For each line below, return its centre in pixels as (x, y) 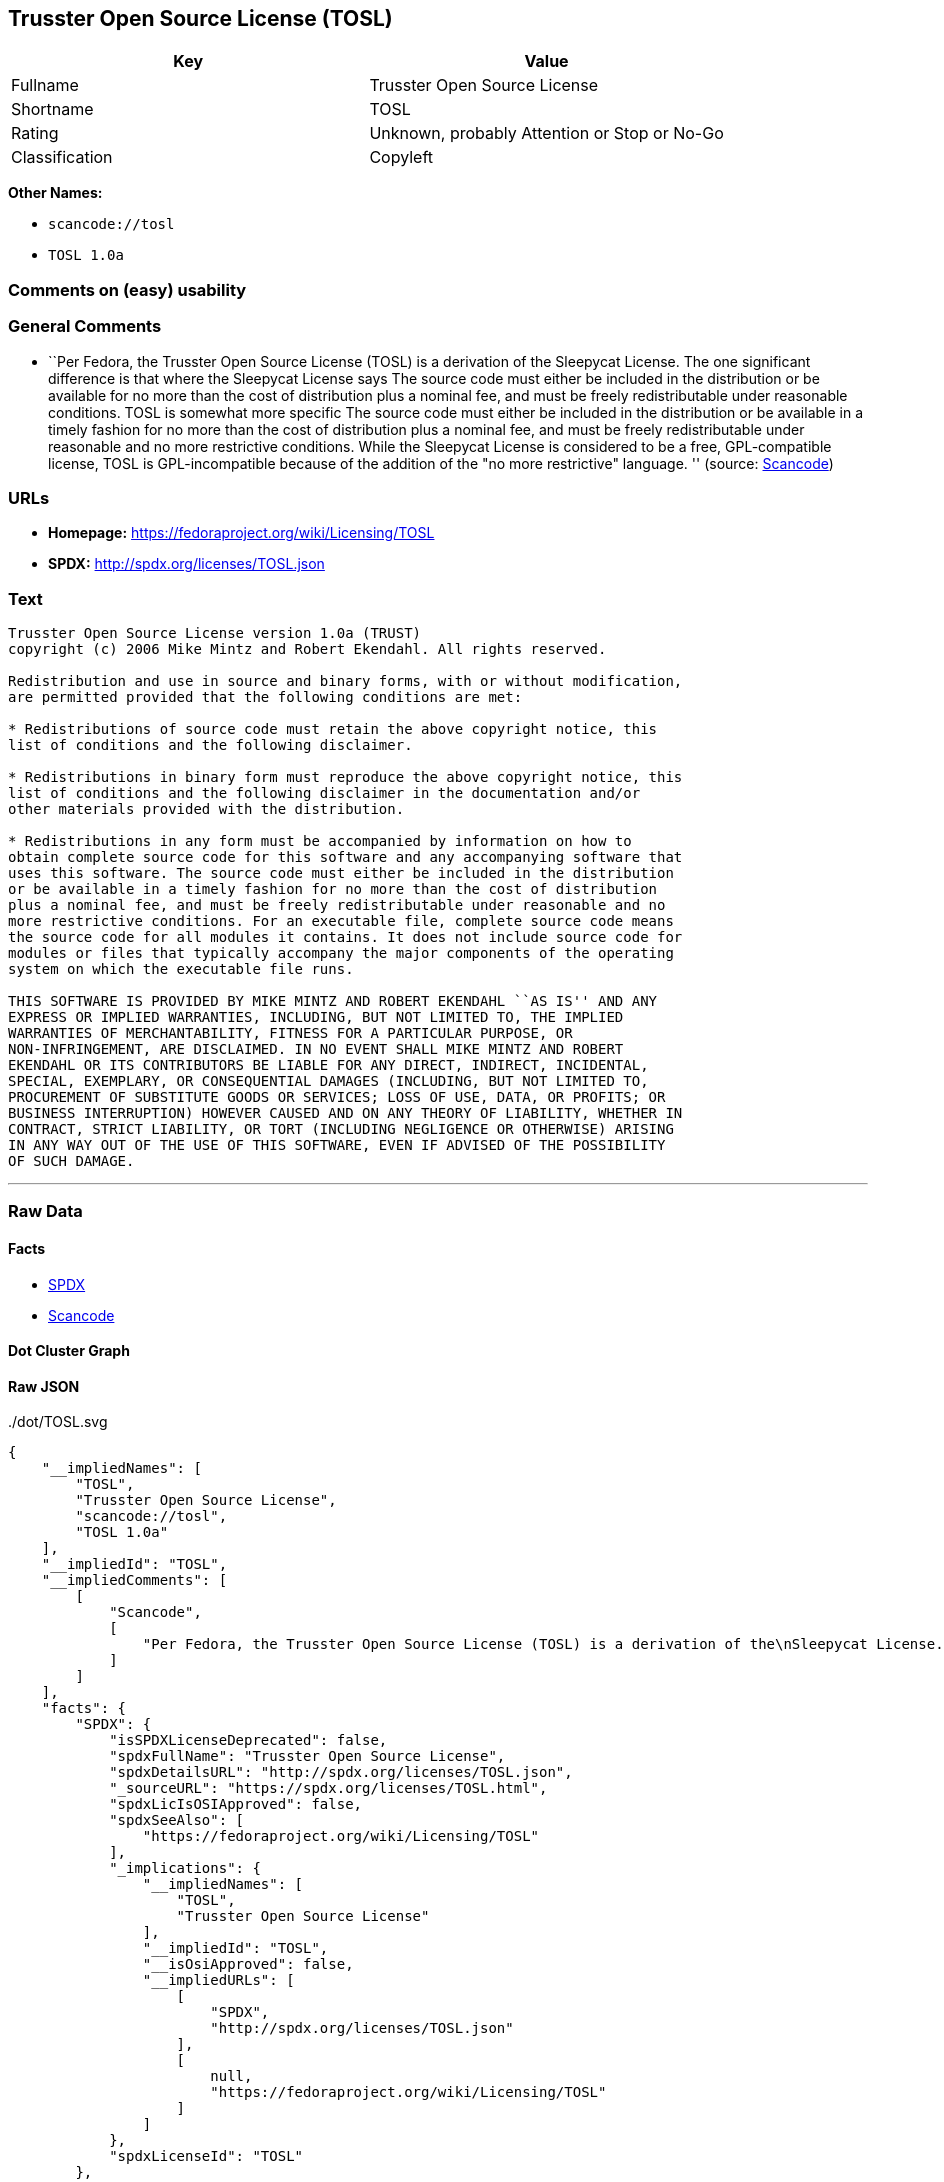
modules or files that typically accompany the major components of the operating (341, 953)
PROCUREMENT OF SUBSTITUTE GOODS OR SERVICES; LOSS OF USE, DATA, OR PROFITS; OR (337, 1097)
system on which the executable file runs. (181, 969)
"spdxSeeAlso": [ (177, 1820)
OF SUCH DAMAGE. (71, 1161)
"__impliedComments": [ (134, 1580)
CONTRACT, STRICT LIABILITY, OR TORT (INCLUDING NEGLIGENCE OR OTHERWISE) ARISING (341, 1129)
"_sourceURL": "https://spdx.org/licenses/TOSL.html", (328, 1788)
